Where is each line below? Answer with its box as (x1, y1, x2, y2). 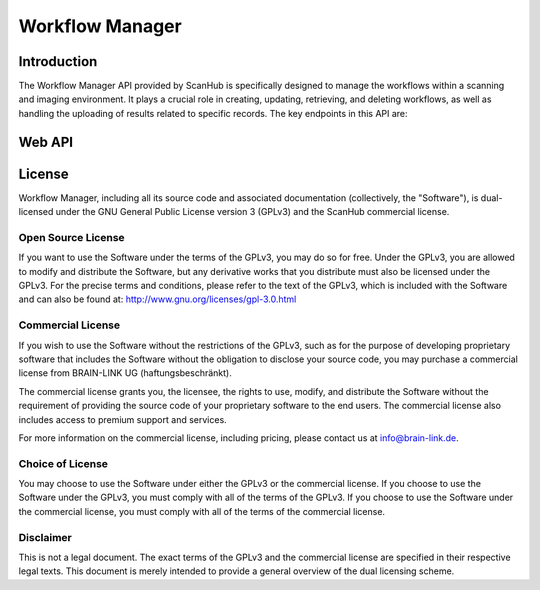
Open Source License (18, 230, 125, 244)
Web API (18, 133, 74, 150)
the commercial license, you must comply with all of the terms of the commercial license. (18, 505, 385, 517)
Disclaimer (18, 530, 72, 544)
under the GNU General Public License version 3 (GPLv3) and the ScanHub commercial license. (55, 206, 450, 218)
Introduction (18, 53, 98, 70)
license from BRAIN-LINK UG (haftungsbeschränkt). (18, 367, 232, 379)
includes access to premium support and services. (18, 413, 227, 425)
